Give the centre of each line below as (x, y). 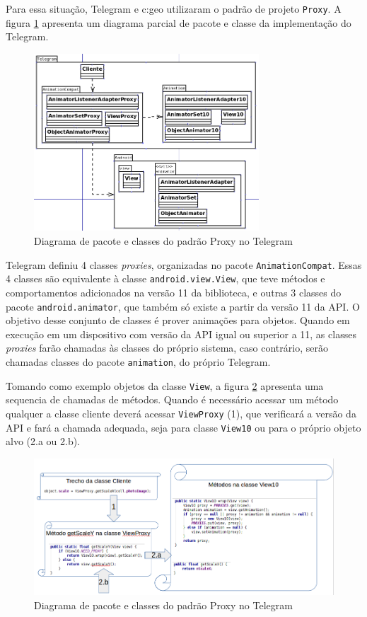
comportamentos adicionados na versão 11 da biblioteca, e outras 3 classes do (174, 292)
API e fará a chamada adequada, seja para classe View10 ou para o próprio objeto (183, 427)
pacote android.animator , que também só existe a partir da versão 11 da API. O (183, 306)
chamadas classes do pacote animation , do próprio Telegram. (138, 361)
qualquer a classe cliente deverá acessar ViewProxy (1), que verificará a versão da (181, 413)
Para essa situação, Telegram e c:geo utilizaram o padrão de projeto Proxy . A (174, 8)
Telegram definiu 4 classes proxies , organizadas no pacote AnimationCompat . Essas (184, 264)
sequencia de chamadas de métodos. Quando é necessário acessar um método (172, 399)
